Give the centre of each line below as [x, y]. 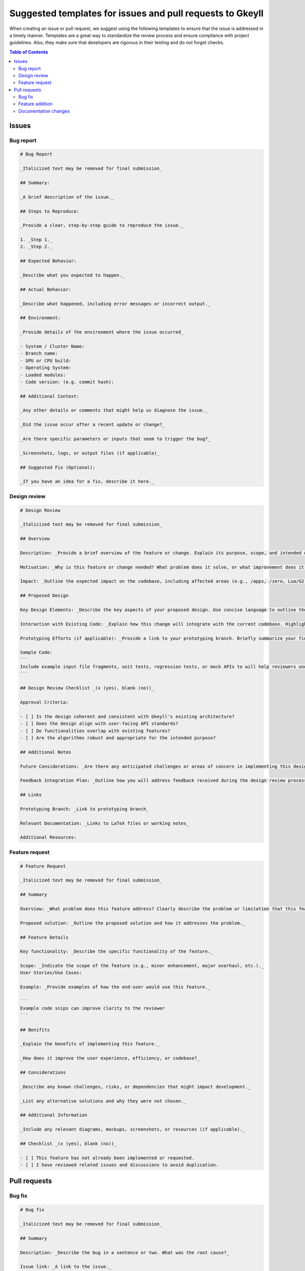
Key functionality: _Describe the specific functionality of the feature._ [117, 951]
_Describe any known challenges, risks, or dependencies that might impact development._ [135, 1086]
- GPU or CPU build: [45, 360]
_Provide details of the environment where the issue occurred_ [102, 332]
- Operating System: [45, 368]
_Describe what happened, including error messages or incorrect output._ [115, 304]
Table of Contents [29, 52]
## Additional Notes [45, 752]
